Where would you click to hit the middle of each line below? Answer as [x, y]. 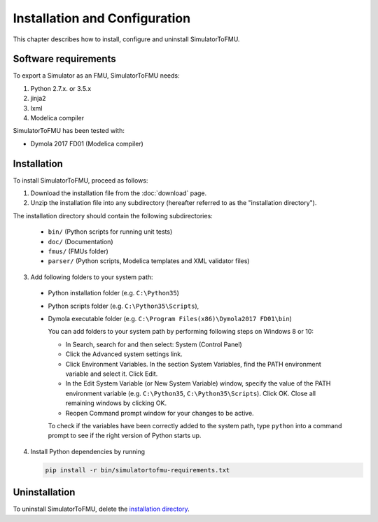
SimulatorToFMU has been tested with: [69, 131]
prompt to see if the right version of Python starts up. [125, 436]
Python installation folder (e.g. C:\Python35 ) [114, 293]
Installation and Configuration [102, 18]
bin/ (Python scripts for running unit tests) [110, 232]
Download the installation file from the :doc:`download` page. [118, 193]
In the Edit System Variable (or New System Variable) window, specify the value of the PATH [198, 383]
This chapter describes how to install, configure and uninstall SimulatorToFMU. [126, 39]
